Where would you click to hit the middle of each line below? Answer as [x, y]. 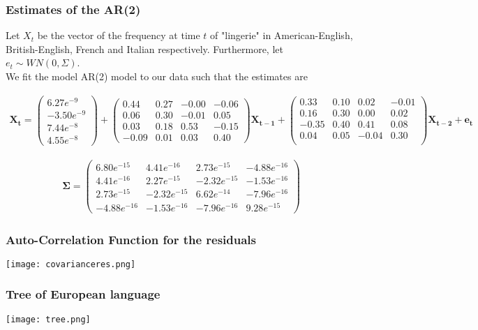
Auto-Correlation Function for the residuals [131, 239]
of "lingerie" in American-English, [282, 35]
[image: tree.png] [48, 319]
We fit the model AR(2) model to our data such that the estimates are [157, 76]
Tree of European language [83, 294]
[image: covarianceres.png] [71, 264]
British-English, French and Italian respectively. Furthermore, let [144, 48]
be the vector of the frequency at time [119, 35]
